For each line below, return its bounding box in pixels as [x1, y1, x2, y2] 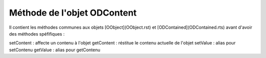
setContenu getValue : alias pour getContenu [9, 47, 100, 53]
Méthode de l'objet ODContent [9, 7, 137, 18]
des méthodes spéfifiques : [9, 31, 65, 37]
